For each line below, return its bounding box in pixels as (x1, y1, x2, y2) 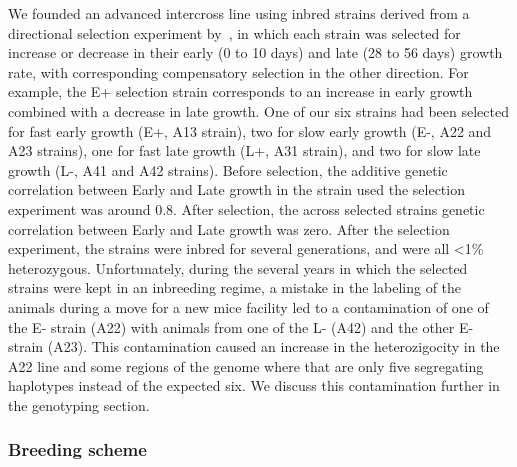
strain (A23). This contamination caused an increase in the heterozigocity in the (8, 336, 500, 357)
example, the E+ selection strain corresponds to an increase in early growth (8, 81, 473, 102)
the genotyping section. (8, 394, 150, 415)
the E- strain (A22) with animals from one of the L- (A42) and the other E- (8, 316, 474, 337)
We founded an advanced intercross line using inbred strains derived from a (8, 3, 470, 23)
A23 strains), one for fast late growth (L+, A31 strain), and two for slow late (8, 140, 481, 161)
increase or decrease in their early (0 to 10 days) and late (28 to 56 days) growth (8, 42, 503, 63)
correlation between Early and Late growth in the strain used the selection (8, 179, 465, 200)
